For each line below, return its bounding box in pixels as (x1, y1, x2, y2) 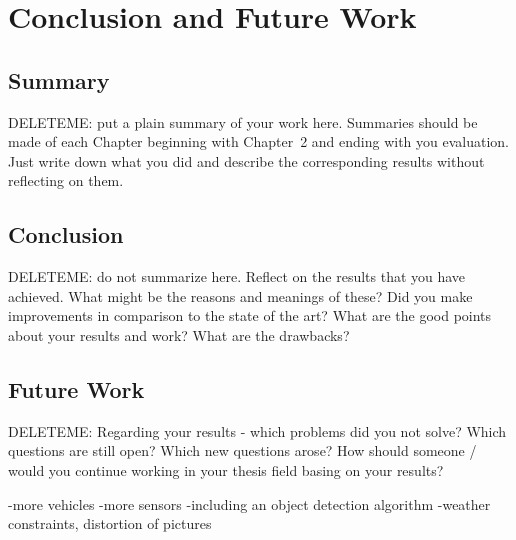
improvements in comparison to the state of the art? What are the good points (8, 305, 492, 326)
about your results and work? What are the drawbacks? (8, 324, 350, 345)
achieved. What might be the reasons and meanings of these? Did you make (8, 285, 473, 306)
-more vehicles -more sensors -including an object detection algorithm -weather (8, 493, 491, 514)
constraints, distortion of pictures (8, 513, 212, 534)
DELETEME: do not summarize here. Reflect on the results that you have (8, 266, 466, 287)
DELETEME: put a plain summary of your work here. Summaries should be (8, 111, 478, 132)
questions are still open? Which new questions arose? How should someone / (8, 440, 477, 461)
